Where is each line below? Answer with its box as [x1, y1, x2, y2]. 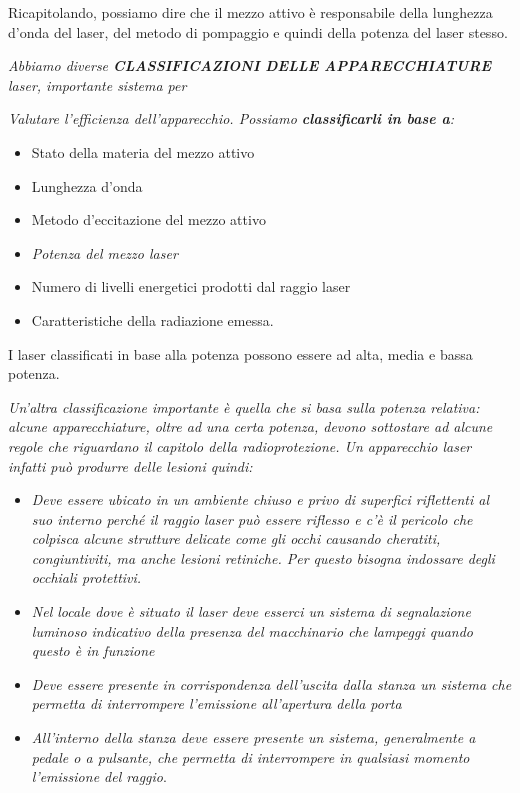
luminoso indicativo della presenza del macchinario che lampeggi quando [31, 620, 474, 641]
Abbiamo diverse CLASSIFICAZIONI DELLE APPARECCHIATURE [8, 55, 492, 76]
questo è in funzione [31, 640, 155, 661]
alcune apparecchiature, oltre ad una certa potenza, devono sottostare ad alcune [8, 416, 493, 437]
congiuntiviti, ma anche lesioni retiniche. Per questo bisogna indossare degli [31, 547, 495, 568]
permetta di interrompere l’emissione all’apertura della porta [31, 693, 402, 714]
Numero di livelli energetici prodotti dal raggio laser [31, 276, 351, 297]
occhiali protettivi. [31, 567, 142, 588]
